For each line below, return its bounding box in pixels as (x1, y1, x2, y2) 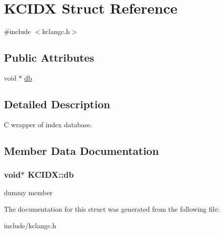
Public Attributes (4, 50, 94, 65)
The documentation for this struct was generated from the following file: (4, 203, 220, 214)
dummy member (4, 187, 53, 198)
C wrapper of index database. (4, 119, 93, 129)
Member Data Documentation (4, 143, 159, 158)
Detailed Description (4, 96, 111, 111)
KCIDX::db (27, 168, 74, 181)
